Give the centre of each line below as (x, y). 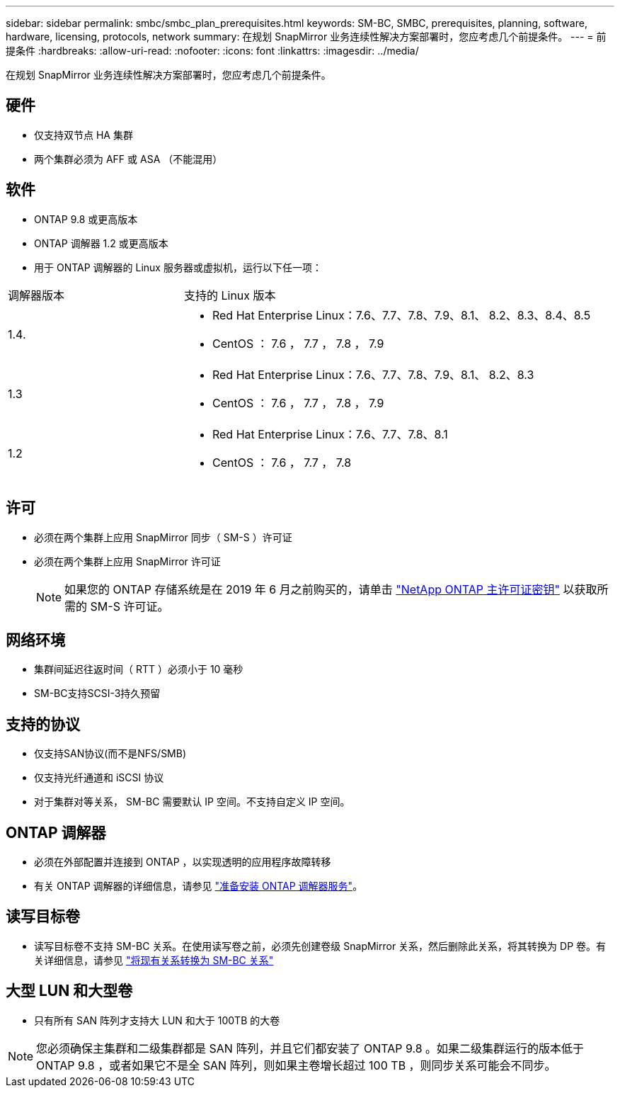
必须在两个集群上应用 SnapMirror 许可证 (127, 561)
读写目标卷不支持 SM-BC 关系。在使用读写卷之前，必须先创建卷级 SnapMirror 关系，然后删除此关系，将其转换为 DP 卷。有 (320, 946)
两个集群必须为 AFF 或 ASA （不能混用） (128, 159)
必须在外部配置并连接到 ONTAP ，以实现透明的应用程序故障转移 (183, 862)
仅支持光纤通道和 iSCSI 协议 (99, 778)
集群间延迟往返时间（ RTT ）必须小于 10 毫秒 (139, 669)
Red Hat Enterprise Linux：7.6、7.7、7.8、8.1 (330, 434)
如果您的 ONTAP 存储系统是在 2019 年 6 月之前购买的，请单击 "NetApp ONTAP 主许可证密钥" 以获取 (331, 589)
